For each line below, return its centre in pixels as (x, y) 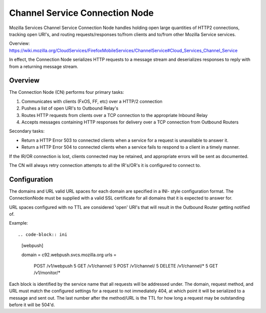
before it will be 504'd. (32, 305)
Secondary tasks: (27, 131)
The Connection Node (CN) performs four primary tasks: (66, 92)
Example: (18, 223)
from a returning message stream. (44, 66)
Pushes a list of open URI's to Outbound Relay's (70, 108)
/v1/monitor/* (47, 273)
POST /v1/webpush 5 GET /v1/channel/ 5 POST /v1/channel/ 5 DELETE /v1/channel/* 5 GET (126, 266)
